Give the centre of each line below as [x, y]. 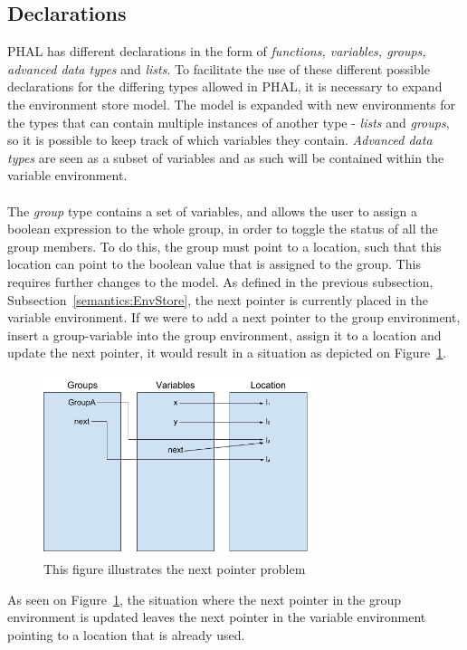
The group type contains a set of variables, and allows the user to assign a [212, 210]
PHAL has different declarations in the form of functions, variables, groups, [217, 51]
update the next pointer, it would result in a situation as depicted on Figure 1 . [227, 353]
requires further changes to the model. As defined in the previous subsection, [220, 281]
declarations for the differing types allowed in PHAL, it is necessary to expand [225, 86]
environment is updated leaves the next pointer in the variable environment [217, 617]
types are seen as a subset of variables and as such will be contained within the [226, 157]
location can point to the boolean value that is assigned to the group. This [214, 264]
